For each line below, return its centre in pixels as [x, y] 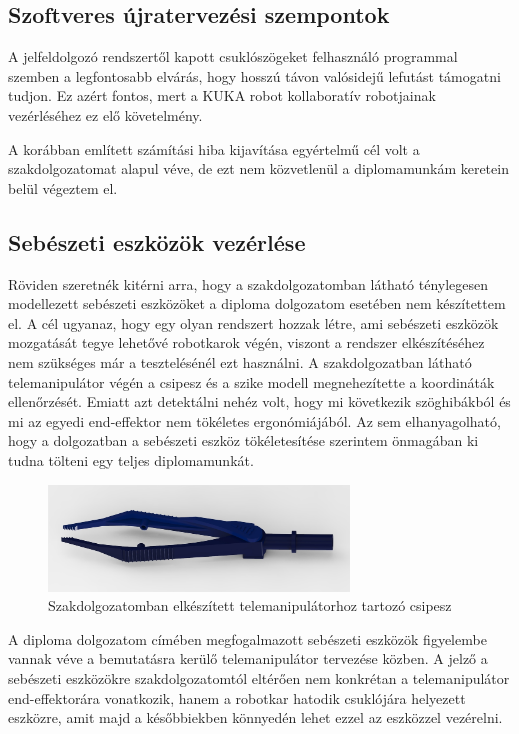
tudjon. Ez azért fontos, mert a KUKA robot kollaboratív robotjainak [222, 95]
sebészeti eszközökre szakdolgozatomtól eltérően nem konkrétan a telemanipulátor [259, 678]
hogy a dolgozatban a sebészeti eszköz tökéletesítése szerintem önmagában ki [243, 440]
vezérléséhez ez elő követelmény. [105, 114]
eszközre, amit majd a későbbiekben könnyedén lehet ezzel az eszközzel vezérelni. [255, 717]
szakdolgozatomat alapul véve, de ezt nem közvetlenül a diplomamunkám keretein [258, 168]
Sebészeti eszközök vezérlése [157, 241]
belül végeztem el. [63, 187]
